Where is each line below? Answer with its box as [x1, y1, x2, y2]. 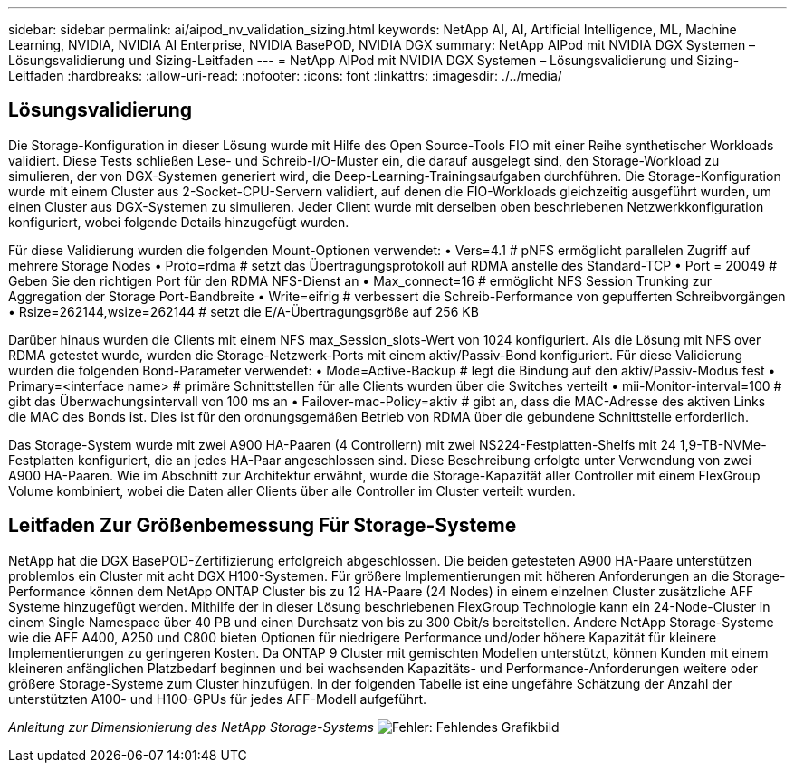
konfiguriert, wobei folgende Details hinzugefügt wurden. [8, 214, 349, 230]
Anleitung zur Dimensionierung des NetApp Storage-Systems [8, 718, 374, 735]
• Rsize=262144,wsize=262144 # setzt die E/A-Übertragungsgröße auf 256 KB [8, 303, 479, 319]
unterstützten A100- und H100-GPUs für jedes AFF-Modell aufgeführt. [8, 690, 427, 707]
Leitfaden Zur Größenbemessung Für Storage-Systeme [8, 514, 517, 537]
